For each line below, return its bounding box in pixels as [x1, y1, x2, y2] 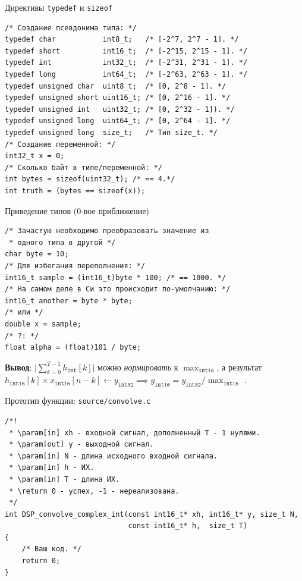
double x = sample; [5, 319, 81, 328]
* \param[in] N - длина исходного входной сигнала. [9, 451, 218, 460]
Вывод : [5, 360, 32, 373]
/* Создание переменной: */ [5, 140, 116, 149]
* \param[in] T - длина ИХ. [9, 475, 120, 483]
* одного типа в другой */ [9, 238, 116, 247]
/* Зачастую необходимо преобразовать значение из [5, 227, 209, 235]
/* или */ [5, 308, 43, 317]
